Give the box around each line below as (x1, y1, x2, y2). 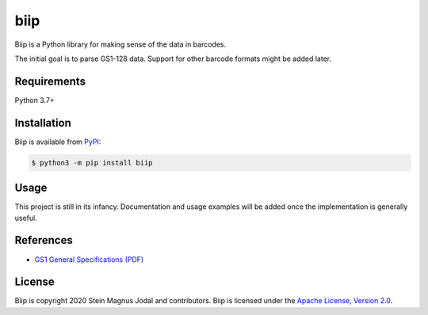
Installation (14, 116, 71, 130)
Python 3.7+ (14, 95, 55, 104)
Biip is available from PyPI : (14, 137, 101, 146)
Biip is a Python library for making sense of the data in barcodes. (14, 40, 227, 49)
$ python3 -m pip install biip (31, 158, 154, 167)
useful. (14, 213, 37, 222)
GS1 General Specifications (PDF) (34, 254, 144, 264)
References (14, 233, 73, 247)
